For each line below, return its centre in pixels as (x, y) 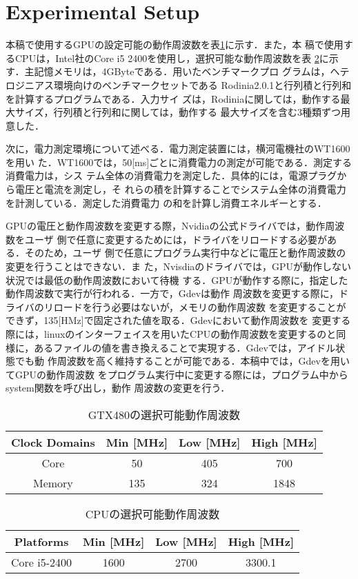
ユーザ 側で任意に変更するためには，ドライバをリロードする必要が (176, 239)
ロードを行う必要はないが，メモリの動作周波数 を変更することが (200, 306)
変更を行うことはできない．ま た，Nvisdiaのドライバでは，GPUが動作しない (179, 266)
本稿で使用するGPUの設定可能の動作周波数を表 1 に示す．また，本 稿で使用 (175, 44)
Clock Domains (53, 442)
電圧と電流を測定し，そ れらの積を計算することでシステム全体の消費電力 (180, 189)
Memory (53, 482)
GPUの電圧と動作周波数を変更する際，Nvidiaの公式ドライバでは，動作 (166, 226)
